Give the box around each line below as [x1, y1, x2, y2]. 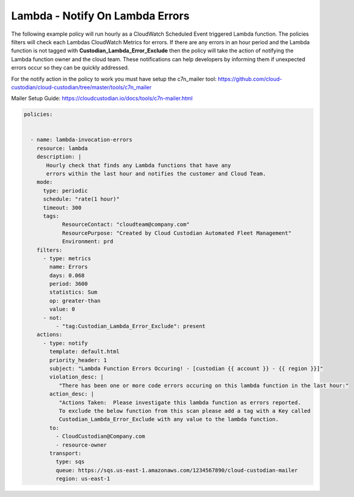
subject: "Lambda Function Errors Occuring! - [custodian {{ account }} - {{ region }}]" [49, 365, 323, 372]
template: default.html [49, 348, 120, 355]
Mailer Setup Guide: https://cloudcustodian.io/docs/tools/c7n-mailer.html [11, 94, 193, 102]
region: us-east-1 [55, 475, 111, 482]
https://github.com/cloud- [217, 75, 283, 82]
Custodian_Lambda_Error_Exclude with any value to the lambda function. [59, 416, 279, 423]
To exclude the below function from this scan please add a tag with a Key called [59, 407, 311, 414]
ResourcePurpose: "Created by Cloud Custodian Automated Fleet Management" [62, 229, 292, 236]
